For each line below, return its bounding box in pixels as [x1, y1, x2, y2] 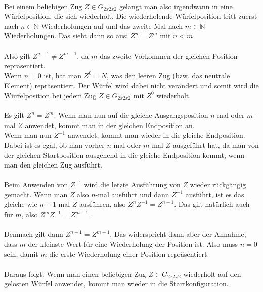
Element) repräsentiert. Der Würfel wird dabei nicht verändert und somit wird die [4, 80, 259, 91]
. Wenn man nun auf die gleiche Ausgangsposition [54, 110, 208, 120]
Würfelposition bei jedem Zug [4, 90, 97, 100]
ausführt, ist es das [185, 189, 244, 199]
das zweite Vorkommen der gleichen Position [100, 50, 238, 61]
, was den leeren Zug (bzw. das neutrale [106, 70, 230, 80]
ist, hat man [43, 70, 82, 80]
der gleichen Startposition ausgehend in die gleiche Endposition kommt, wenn [4, 149, 244, 160]
